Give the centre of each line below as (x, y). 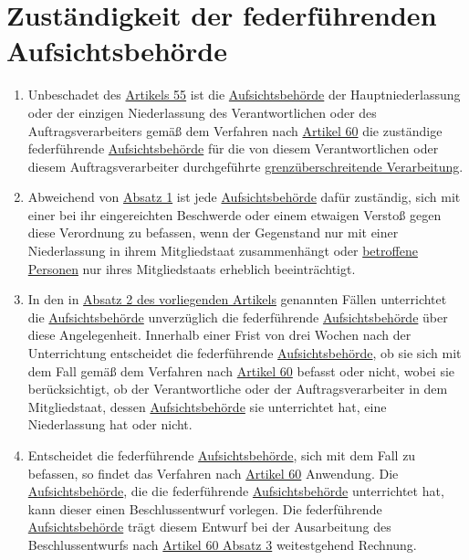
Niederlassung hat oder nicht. (110, 424)
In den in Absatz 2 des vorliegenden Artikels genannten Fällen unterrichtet (237, 299)
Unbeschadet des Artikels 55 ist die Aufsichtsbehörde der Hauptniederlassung (244, 95)
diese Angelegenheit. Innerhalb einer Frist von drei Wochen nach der (219, 335)
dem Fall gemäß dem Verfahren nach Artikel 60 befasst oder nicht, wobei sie (241, 370)
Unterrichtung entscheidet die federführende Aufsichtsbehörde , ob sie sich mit (245, 353)
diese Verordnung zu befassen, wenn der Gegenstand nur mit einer (213, 232)
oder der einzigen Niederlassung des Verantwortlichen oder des (202, 112)
